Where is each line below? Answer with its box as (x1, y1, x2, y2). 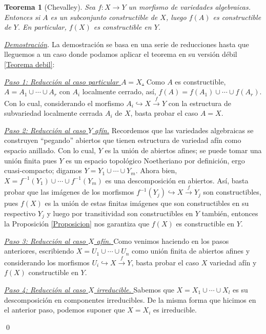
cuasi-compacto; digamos (4, 165, 82, 176)
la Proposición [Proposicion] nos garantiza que (4, 218, 150, 229)
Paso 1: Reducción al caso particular (4, 76, 118, 87)
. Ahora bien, (135, 165, 177, 176)
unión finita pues (4, 155, 57, 165)
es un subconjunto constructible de (50, 11, 158, 22)
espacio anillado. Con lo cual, (4, 144, 96, 155)
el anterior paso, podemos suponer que (4, 304, 125, 315)
